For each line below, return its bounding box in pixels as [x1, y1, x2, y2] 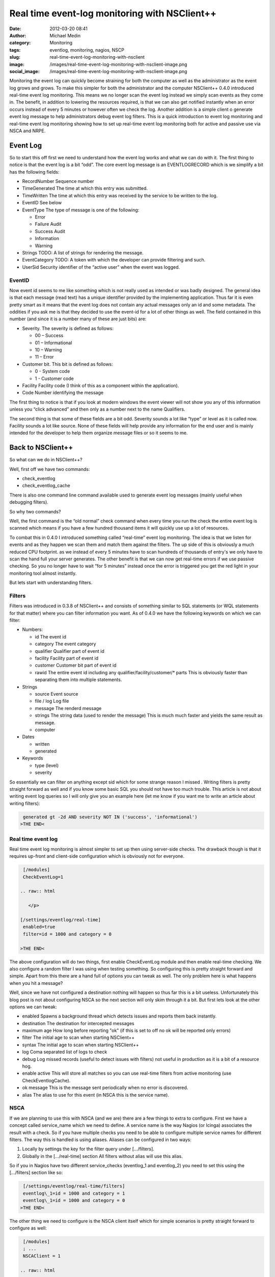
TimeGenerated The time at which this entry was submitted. [22, 185, 148, 192]
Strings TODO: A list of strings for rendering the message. [22, 250, 144, 255]
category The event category [35, 641, 96, 647]
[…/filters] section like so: [9, 1170, 63, 1176]
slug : [9, 54, 20, 60]
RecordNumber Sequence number [22, 178, 94, 184]
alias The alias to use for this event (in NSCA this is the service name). [22, 1092, 169, 1098]
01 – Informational [35, 340, 72, 346]
